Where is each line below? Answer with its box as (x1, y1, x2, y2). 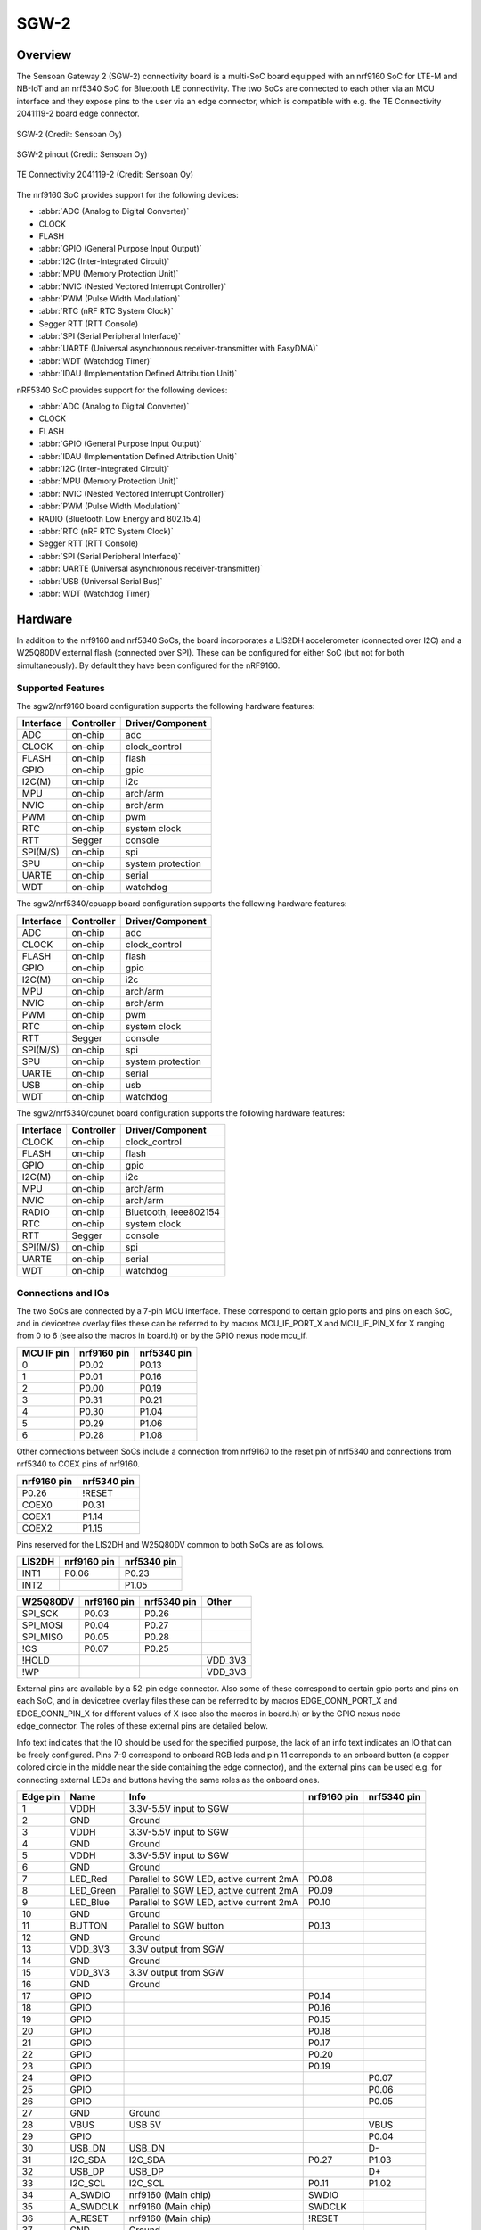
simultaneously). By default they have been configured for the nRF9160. (16, 660, 281, 671)
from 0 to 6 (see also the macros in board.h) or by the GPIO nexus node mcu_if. (16, 1330, 307, 1342)
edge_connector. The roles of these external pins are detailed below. (16, 1721, 269, 1731)
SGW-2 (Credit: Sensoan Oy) (16, 128, 123, 139)
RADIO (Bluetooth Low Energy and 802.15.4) (38, 513, 201, 524)
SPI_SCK (21, 1607, 59, 1619)
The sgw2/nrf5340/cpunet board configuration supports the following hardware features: (16, 1107, 346, 1119)
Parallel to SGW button (128, 1920, 224, 1932)
